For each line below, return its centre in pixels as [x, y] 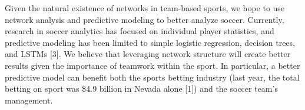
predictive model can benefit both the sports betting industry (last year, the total [152, 77]
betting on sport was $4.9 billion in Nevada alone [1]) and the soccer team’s [141, 89]
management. [29, 100]
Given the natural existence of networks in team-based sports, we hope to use [145, 8]
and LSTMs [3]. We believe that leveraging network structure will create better [148, 54]
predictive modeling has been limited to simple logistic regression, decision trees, [150, 42]
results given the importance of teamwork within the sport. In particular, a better [152, 65]
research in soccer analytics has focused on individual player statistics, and [140, 31]
